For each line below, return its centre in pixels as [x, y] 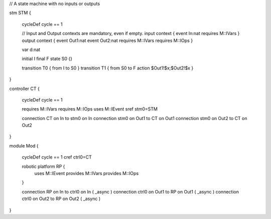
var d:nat [31, 49]
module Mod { [24, 145]
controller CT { [24, 88]
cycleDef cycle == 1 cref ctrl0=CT [57, 157]
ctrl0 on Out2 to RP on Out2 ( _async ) [61, 199]
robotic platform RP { [43, 166]
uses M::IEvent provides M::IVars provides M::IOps [87, 173]
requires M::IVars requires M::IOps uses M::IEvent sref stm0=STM [90, 109]
